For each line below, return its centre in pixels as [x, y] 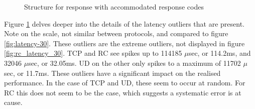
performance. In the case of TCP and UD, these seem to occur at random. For [125, 83]
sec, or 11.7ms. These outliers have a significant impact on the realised [112, 73]
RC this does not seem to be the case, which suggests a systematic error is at [123, 92]
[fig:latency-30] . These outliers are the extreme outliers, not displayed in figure [124, 43]
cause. [13, 102]
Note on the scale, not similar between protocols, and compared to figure [116, 33]
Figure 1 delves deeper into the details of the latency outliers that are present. [124, 23]
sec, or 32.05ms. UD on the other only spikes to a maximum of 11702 [135, 63]
